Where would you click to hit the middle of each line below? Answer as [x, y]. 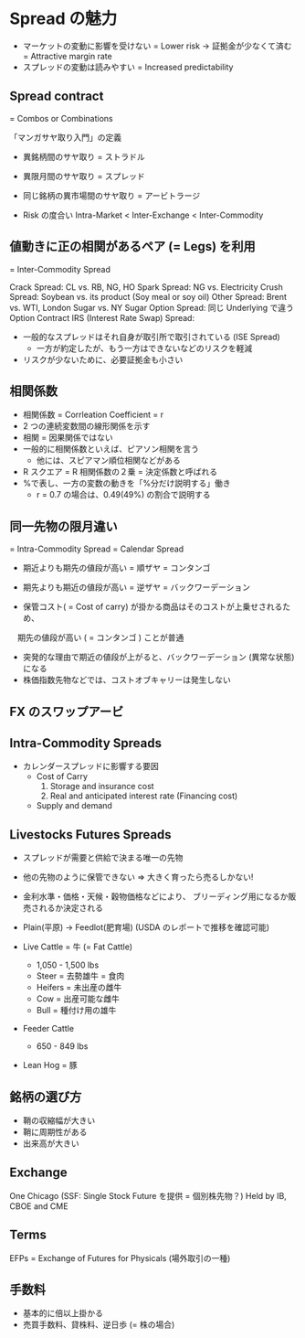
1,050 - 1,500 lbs [68, 965]
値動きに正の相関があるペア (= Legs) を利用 [132, 246]
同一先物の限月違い [63, 526]
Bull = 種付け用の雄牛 [76, 1011]
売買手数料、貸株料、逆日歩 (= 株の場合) [99, 1325]
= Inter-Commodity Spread [60, 269]
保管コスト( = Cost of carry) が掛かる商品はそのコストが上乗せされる [152, 607]
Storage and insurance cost [102, 787]
